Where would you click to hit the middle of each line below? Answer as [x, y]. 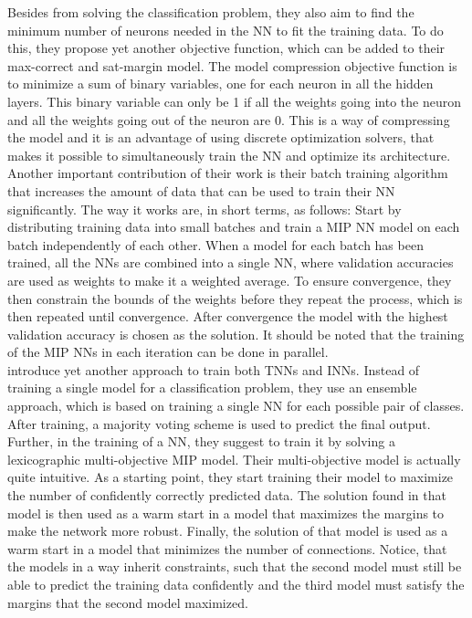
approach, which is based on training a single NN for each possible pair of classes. [236, 406]
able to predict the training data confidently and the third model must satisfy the [236, 584]
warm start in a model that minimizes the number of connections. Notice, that [227, 548]
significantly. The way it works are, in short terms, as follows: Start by [205, 209]
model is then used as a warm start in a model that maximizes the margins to [226, 513]
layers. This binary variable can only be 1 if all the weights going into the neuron [235, 101]
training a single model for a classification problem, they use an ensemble [212, 388]
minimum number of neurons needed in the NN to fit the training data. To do [226, 30]
